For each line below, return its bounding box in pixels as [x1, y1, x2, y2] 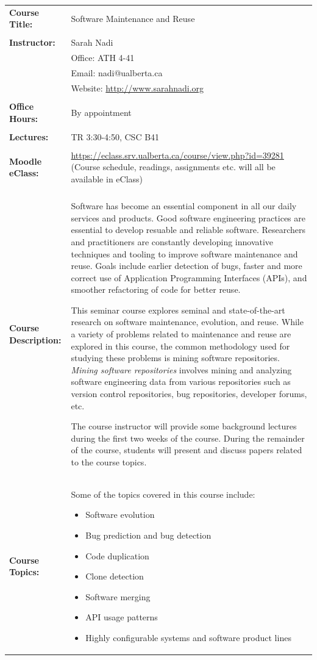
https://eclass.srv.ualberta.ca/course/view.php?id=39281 [71, 148, 284, 161]
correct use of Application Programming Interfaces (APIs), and [71, 271, 307, 284]
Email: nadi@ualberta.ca [71, 66, 163, 79]
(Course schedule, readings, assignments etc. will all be [71, 160, 276, 173]
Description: [9, 333, 62, 346]
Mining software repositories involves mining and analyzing [71, 363, 292, 376]
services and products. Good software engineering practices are [71, 211, 305, 224]
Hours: [9, 112, 38, 124]
